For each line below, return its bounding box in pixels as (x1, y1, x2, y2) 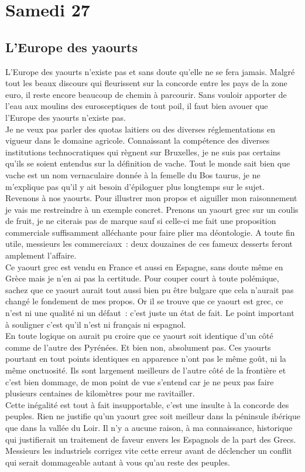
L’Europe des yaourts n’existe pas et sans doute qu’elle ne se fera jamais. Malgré (5, 65, 295, 77)
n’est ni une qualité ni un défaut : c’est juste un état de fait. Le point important (5, 307, 294, 319)
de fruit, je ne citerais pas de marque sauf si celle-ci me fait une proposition (5, 215, 276, 227)
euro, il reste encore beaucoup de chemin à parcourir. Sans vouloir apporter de (5, 88, 287, 100)
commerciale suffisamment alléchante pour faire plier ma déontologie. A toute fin (5, 226, 295, 238)
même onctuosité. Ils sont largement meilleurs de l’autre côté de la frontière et (5, 364, 286, 376)
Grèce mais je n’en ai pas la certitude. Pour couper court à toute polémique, (5, 272, 279, 284)
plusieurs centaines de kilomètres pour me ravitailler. (5, 387, 195, 399)
